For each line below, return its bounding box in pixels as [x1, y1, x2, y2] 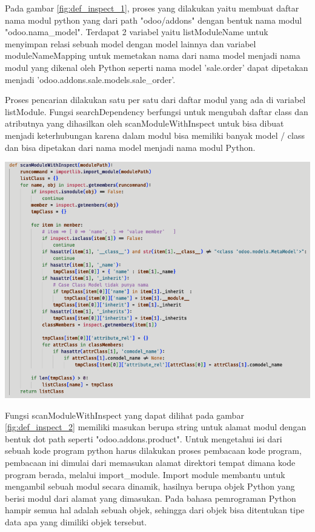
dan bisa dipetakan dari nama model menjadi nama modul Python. [5, 141, 256, 153]
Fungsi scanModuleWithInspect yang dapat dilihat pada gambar [5, 408, 244, 421]
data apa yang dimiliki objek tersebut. [5, 515, 147, 528]
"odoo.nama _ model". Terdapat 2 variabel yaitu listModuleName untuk [5, 25, 268, 38]
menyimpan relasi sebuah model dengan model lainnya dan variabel [5, 37, 256, 50]
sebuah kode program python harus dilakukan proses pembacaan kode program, [5, 444, 302, 457]
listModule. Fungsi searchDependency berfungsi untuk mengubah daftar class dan [5, 105, 308, 118]
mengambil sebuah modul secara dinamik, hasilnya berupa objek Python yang [5, 480, 295, 493]
